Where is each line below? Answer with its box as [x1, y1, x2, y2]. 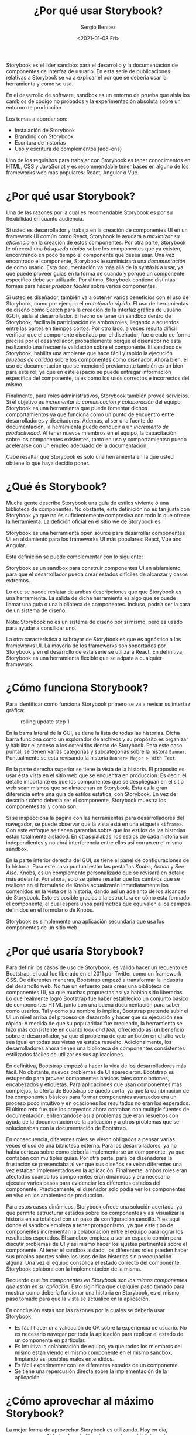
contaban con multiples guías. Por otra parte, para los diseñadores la [6, 1154, 173, 1161]
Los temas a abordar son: [6, 115, 68, 122]
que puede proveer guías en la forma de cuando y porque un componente [6, 270, 185, 277]
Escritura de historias [14, 139, 66, 146]
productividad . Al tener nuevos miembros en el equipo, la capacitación [6, 429, 177, 437]
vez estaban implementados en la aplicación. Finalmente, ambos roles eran [6, 1166, 187, 1174]
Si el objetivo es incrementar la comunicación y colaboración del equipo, [6, 398, 183, 405]
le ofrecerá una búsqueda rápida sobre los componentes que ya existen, [6, 245, 182, 252]
